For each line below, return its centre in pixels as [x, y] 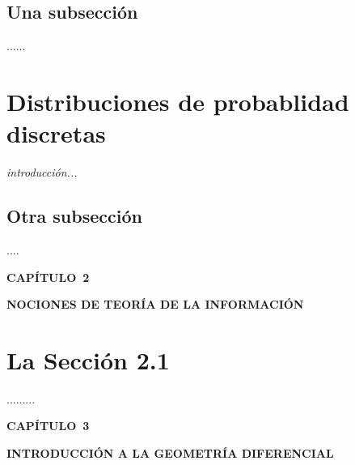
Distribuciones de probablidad [178, 101]
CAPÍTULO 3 [48, 426]
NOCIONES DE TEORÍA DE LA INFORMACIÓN [155, 304]
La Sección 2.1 [88, 359]
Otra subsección [74, 216]
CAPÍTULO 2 [48, 277]
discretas [56, 133]
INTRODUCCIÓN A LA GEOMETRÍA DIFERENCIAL [170, 453]
